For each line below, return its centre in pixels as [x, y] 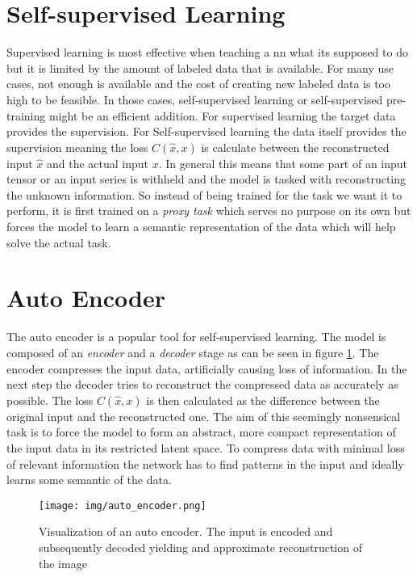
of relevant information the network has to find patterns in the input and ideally [205, 463]
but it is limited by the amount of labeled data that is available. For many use [200, 67]
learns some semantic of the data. [89, 480]
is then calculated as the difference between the [263, 400]
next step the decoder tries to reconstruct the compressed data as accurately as [202, 384]
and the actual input [98, 163]
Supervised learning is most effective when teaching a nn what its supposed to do [207, 52]
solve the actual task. [59, 242]
